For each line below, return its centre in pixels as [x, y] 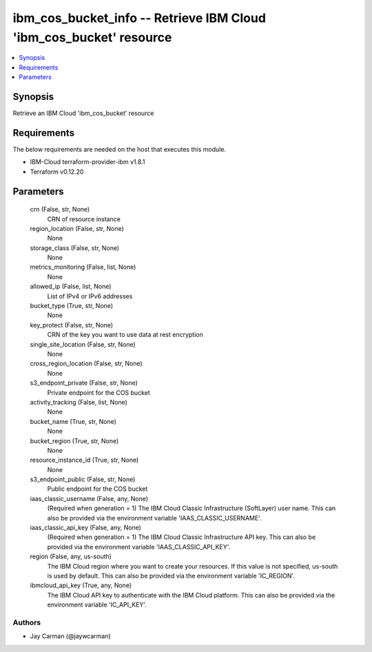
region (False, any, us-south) [71, 557]
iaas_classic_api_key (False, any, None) [85, 528]
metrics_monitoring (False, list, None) [83, 267]
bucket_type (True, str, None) [72, 306]
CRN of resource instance [84, 219]
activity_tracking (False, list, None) [79, 402]
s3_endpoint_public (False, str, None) [83, 480]
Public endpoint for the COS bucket [97, 489]
